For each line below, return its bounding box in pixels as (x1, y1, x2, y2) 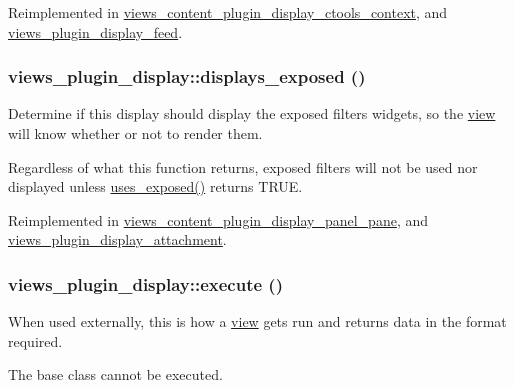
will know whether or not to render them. (8, 123, 263, 143)
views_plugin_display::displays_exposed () (8, 64, 366, 89)
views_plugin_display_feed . (8, 21, 183, 42)
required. (8, 330, 63, 351)
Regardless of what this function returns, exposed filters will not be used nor (8, 156, 478, 177)
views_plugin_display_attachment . (8, 229, 227, 250)
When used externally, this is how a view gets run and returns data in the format (8, 311, 507, 332)
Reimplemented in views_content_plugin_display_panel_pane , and (8, 209, 429, 230)
